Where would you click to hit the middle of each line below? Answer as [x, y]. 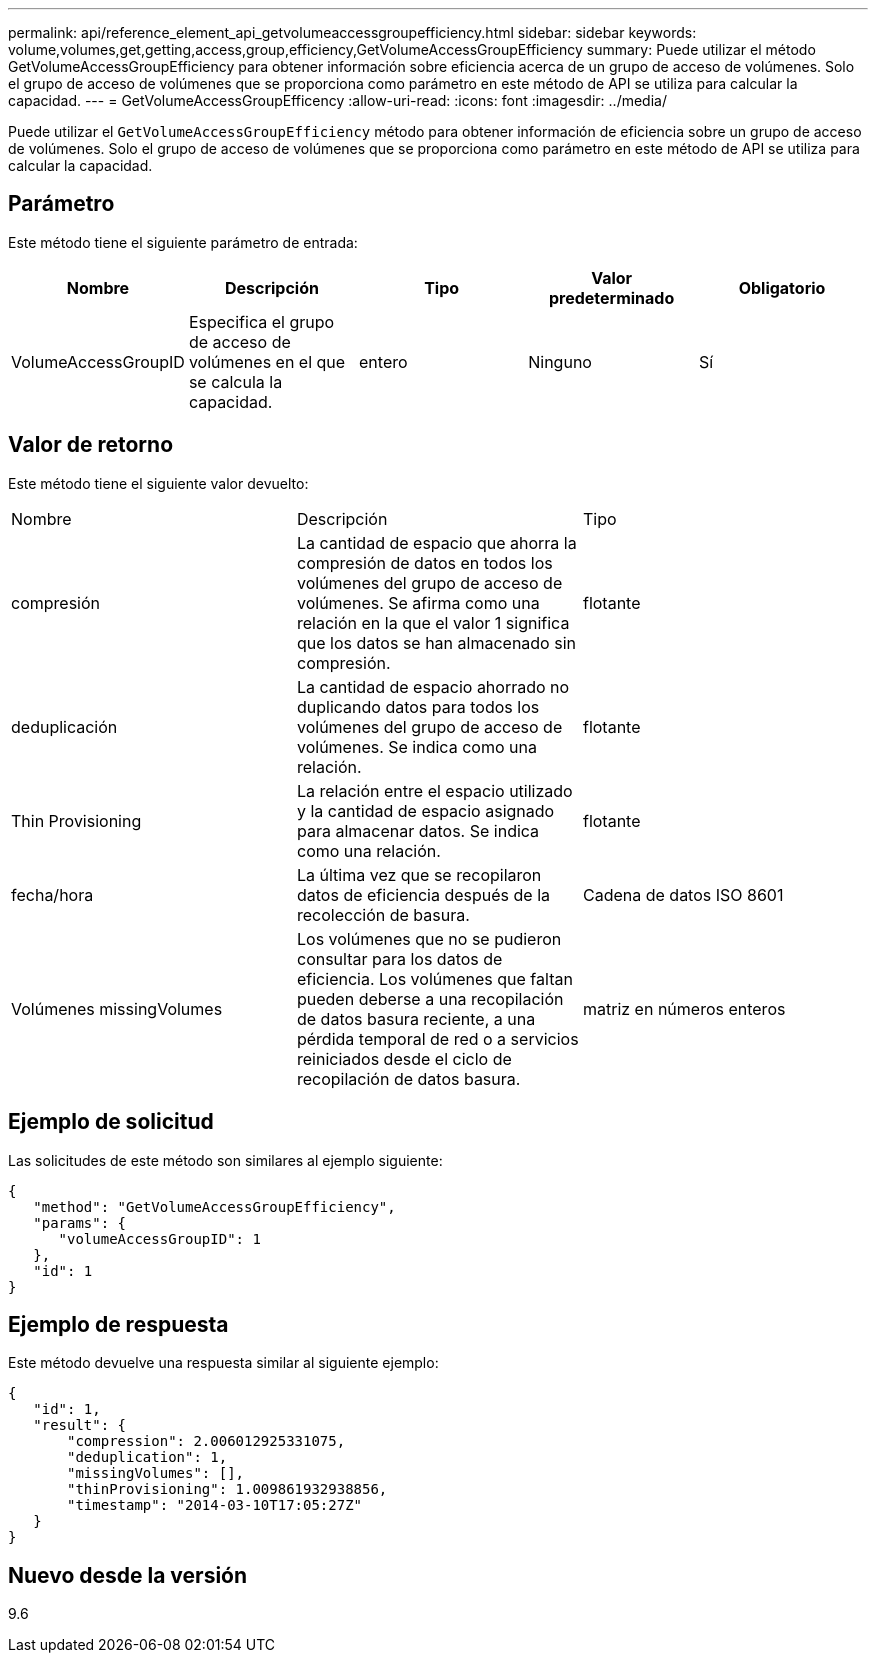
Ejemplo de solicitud [111, 1122]
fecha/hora [52, 894]
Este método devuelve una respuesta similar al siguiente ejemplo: [223, 1363]
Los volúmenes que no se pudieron [429, 938]
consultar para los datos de [399, 958]
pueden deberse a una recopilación [430, 998]
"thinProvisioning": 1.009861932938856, [227, 1489]
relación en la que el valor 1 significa [433, 622]
